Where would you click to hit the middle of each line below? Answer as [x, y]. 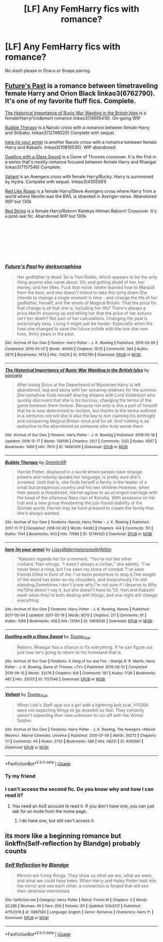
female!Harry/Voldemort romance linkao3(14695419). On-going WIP [73, 118]
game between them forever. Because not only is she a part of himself [87, 406]
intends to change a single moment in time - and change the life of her [87, 298]
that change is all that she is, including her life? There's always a [81, 308]
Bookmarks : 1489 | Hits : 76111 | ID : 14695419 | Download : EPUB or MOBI [66, 447]
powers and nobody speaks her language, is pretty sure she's [79, 477]
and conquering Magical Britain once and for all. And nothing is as [83, 421]
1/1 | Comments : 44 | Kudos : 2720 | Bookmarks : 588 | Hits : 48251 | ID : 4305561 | [74, 741]
